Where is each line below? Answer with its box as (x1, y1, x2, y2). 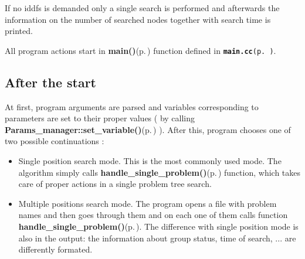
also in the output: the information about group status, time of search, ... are (18, 231, 296, 244)
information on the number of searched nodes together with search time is (5, 13, 271, 25)
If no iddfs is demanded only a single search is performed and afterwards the (5, 2, 280, 13)
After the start (5, 73, 96, 91)
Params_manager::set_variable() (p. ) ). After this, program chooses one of (5, 123, 291, 135)
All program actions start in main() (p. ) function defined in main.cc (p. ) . (5, 44, 276, 56)
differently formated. (18, 243, 93, 255)
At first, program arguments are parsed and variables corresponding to (5, 100, 259, 113)
